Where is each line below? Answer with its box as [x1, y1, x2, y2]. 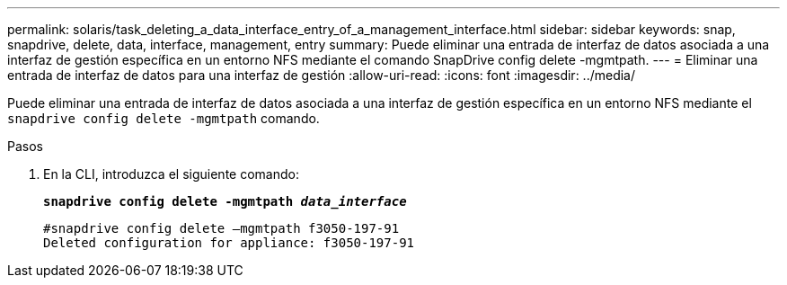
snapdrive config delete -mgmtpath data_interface [43, 194, 407, 209]
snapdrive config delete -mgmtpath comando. [7, 111, 320, 126]
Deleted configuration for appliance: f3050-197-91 [43, 236, 415, 250]
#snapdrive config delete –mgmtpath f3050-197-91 [43, 221, 400, 236]
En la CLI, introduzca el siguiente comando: [43, 166, 299, 182]
